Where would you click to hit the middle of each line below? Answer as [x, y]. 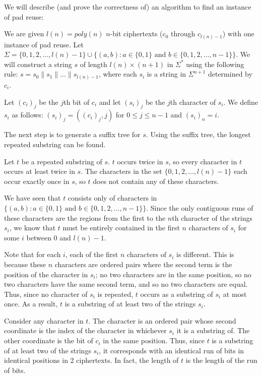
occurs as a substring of [177, 294]
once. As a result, [31, 304]
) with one [238, 34]
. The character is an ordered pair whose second [162, 320]
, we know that [32, 228]
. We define [241, 102]
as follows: [27, 115]
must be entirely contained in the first [121, 228]
